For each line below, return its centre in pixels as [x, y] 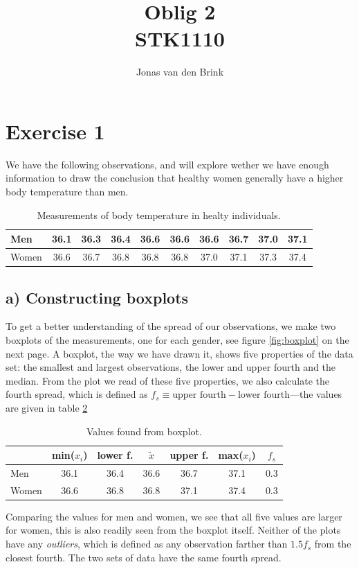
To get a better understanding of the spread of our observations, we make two [171, 326]
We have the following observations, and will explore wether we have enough [167, 164]
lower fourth [264, 395]
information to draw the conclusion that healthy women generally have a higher [175, 178]
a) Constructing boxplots [97, 297]
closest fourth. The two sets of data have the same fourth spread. [144, 557]
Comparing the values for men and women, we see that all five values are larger [174, 516]
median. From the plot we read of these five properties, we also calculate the [167, 380]
